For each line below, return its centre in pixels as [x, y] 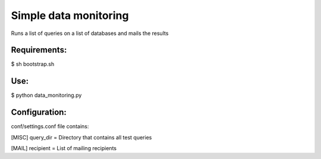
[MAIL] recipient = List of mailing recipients [64, 148]
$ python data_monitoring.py [46, 96]
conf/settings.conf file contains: [50, 126]
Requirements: [39, 50]
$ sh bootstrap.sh [33, 64]
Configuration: [39, 112]
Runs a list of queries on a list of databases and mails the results [90, 33]
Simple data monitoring [70, 15]
